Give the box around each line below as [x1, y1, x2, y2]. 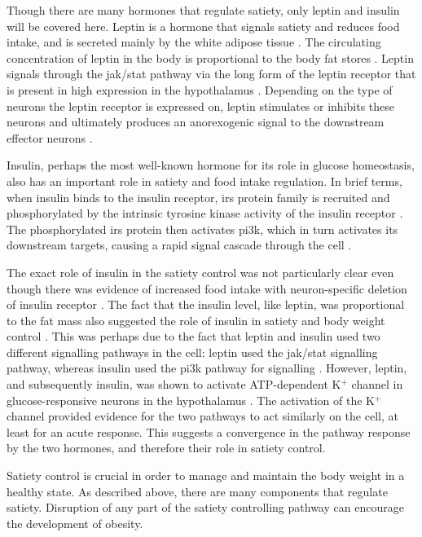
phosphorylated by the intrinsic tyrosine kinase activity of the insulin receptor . [7, 205, 403, 222]
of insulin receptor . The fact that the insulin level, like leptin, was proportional [7, 296, 405, 313]
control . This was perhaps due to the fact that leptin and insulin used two [7, 328, 380, 345]
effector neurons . [7, 129, 93, 146]
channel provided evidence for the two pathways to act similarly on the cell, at [7, 407, 398, 425]
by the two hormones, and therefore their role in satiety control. [7, 439, 326, 456]
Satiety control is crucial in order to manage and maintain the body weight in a [7, 467, 405, 484]
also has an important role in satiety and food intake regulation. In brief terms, [7, 172, 402, 189]
